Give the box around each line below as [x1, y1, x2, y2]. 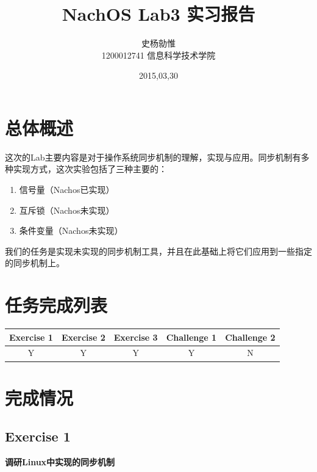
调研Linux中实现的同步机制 [5, 456, 115, 468]
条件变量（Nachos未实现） [19, 224, 123, 237]
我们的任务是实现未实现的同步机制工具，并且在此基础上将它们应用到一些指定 [5, 244, 312, 257]
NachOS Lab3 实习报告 [62, 1, 255, 26]
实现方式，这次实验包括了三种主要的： [13, 162, 167, 175]
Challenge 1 [166, 330, 217, 343]
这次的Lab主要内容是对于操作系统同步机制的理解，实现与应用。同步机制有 [5, 150, 301, 163]
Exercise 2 [61, 330, 105, 343]
